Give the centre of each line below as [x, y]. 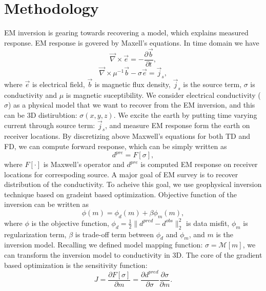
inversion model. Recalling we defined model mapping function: [104, 245]
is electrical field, [58, 84]
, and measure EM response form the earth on [178, 125]
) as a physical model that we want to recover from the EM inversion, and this [132, 105]
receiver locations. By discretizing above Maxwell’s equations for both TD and [127, 136]
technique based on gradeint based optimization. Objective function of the [121, 194]
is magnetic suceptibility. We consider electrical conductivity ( [163, 95]
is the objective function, [70, 223]
